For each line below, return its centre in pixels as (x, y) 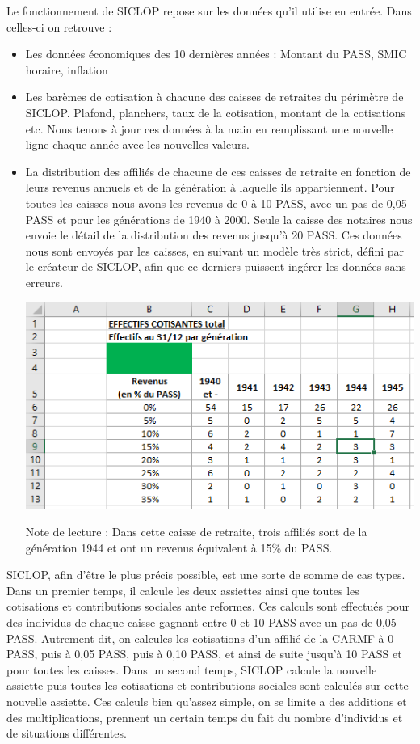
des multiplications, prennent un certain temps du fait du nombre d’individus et (205, 717)
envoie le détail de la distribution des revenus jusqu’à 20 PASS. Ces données (214, 235)
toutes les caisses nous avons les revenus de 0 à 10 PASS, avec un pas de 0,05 (216, 203)
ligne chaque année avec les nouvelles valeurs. (137, 144)
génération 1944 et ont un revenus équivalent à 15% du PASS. (179, 547)
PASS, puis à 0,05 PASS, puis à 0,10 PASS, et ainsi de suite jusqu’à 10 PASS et (204, 654)
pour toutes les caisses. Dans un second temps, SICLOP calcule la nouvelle (192, 669)
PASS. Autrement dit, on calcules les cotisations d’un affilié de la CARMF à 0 (200, 638)
